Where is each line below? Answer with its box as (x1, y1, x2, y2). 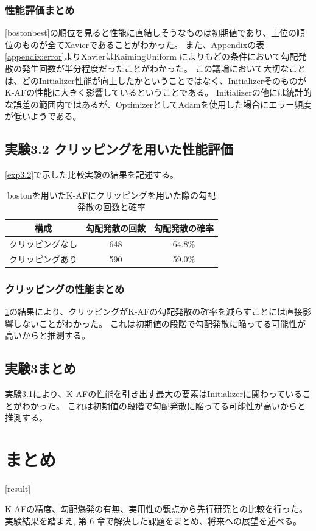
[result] (5, 482, 31, 494)
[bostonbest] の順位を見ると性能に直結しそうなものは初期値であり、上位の (5, 26, 297, 39)
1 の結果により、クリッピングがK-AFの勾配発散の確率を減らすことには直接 (5, 304, 303, 317)
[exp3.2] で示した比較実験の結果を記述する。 (5, 168, 179, 181)
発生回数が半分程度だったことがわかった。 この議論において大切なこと (21, 62, 306, 74)
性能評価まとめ (5, 2, 75, 17)
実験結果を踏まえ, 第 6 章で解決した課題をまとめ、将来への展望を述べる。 (5, 515, 301, 527)
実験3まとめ (5, 359, 77, 378)
